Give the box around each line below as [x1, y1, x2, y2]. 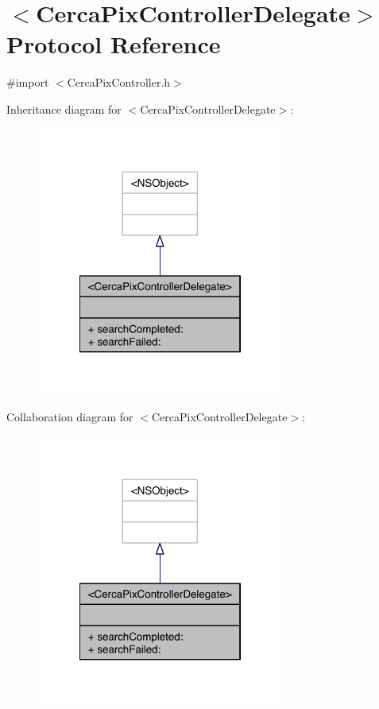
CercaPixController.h [67, 74, 171, 91]
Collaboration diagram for [6, 409, 133, 425]
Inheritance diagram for [6, 100, 122, 117]
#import [6, 74, 49, 91]
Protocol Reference [6, 28, 221, 60]
